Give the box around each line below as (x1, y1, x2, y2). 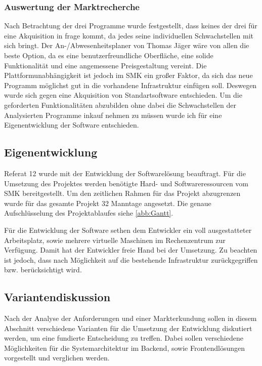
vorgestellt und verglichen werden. (4, 352, 110, 363)
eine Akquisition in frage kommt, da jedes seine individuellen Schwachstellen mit (4, 30, 254, 40)
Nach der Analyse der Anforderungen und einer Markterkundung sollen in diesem (4, 313, 257, 323)
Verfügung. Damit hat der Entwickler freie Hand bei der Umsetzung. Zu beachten (4, 245, 257, 255)
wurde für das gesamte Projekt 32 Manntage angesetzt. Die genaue (4, 197, 211, 208)
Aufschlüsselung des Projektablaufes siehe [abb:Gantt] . (4, 208, 173, 218)
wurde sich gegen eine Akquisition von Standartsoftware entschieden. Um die (4, 90, 242, 100)
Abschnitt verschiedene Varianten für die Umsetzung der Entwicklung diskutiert (4, 322, 252, 333)
